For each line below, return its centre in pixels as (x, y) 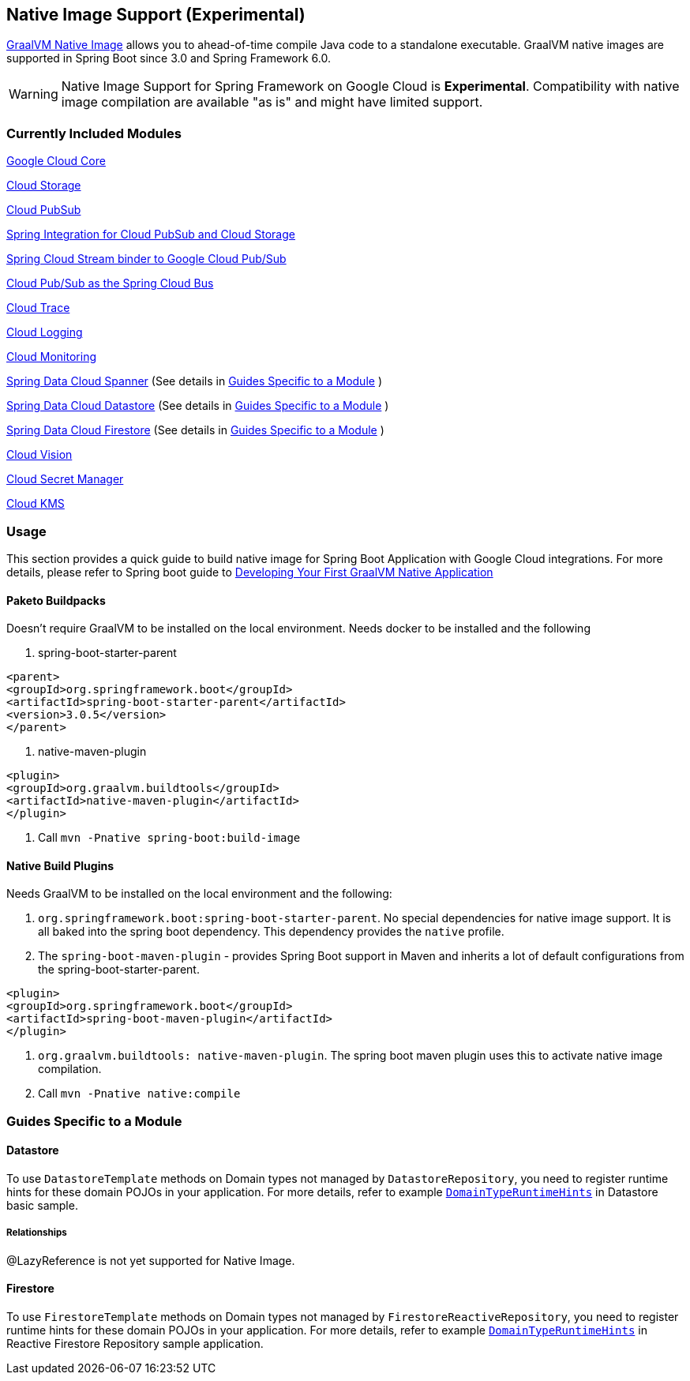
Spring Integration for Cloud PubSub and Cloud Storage (151, 235)
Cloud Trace (38, 308)
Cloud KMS (36, 504)
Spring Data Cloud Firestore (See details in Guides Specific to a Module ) (195, 430)
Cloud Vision (39, 455)
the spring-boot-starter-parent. (119, 970)
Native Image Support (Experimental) (156, 15)
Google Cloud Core (56, 161)
